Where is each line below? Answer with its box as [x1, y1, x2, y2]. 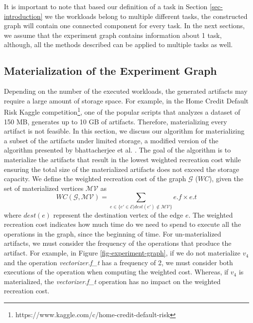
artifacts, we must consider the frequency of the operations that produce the [4, 238, 232, 248]
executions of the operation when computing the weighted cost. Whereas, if [4, 267, 229, 277]
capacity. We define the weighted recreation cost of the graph [4, 173, 186, 184]
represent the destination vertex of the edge [53, 209, 183, 220]
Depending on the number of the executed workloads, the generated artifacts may [4, 86, 248, 96]
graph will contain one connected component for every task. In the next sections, [4, 20, 245, 31]
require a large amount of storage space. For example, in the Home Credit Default [4, 95, 249, 105]
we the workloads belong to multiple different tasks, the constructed [45, 11, 248, 21]
